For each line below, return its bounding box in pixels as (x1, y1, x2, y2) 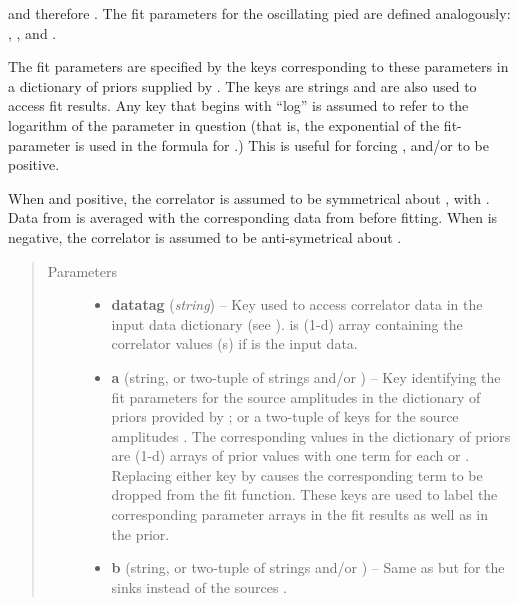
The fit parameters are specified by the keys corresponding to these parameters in (8, 56, 509, 77)
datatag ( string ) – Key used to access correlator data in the (111, 294, 483, 315)
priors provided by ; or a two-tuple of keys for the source (111, 406, 459, 427)
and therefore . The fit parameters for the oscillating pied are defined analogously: (8, 3, 511, 23)
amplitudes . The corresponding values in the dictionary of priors (111, 425, 511, 446)
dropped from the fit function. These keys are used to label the (111, 484, 498, 505)
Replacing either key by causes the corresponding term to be (111, 464, 483, 485)
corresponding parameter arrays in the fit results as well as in (111, 504, 488, 525)
